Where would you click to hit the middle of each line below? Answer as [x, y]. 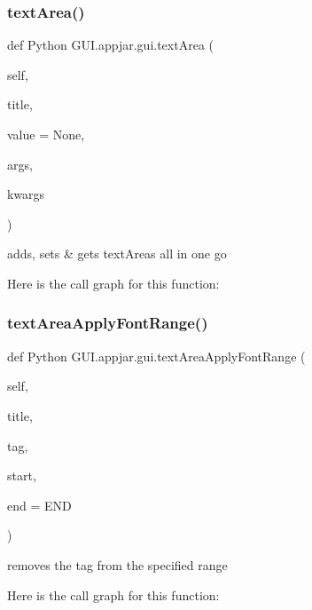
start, [22, 475]
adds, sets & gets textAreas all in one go [117, 254]
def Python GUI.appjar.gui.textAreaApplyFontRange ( [156, 356]
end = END [39, 505]
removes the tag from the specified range [117, 564]
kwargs [26, 194]
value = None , [46, 134]
